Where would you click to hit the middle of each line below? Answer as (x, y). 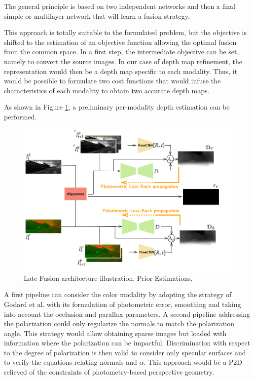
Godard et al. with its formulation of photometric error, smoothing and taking (123, 304)
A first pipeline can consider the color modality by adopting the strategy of (118, 294)
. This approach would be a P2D (193, 362)
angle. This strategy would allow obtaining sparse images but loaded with (115, 333)
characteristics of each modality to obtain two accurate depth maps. (107, 90)
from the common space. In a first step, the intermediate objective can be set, (122, 52)
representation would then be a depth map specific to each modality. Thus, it (121, 71)
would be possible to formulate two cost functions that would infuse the (112, 81)
